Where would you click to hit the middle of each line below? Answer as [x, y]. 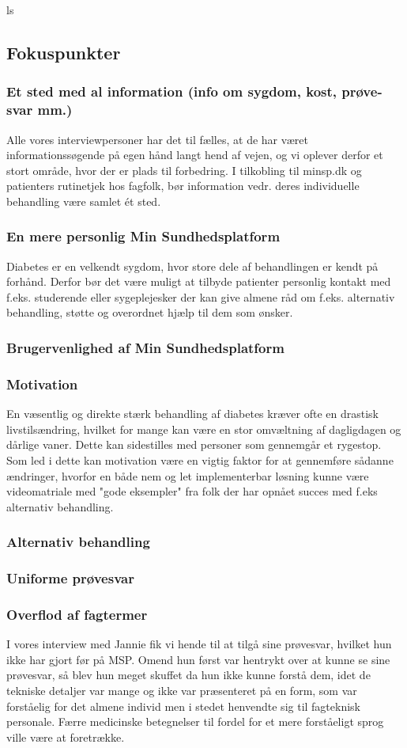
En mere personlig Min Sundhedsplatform [143, 236]
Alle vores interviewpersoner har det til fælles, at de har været [157, 139]
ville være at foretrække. [66, 737]
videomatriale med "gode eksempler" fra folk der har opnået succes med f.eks [192, 491]
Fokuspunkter [64, 52]
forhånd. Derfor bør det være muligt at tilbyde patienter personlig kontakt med [199, 281]
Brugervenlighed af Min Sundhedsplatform [145, 347]
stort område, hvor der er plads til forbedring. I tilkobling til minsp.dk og [184, 170]
